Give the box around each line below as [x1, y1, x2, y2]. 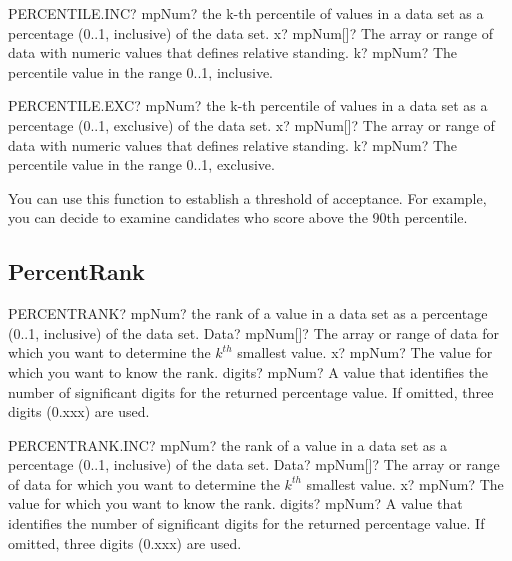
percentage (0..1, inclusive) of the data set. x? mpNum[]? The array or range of [8, 22, 493, 43]
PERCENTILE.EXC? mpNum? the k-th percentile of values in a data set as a [8, 95, 488, 116]
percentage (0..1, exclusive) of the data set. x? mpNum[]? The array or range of [8, 114, 495, 135]
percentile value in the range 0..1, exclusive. [8, 154, 275, 175]
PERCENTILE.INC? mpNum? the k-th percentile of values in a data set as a [8, 3, 484, 23]
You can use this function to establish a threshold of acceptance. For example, [8, 187, 487, 208]
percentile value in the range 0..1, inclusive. [8, 61, 273, 82]
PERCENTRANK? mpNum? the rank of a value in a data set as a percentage [8, 303, 488, 324]
